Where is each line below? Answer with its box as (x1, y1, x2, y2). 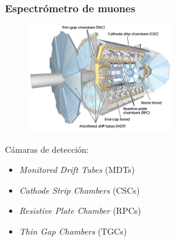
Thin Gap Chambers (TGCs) (19, 225, 127, 238)
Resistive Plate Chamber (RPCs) (19, 204, 141, 217)
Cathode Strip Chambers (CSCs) (19, 183, 140, 196)
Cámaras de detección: (5, 142, 89, 155)
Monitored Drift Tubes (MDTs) (19, 163, 135, 176)
